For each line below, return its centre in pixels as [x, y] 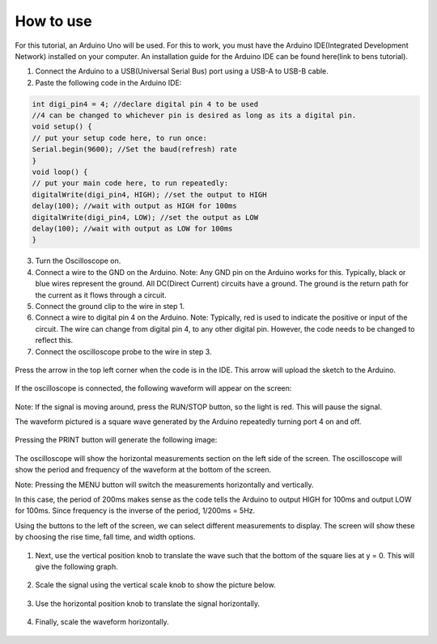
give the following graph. [76, 566]
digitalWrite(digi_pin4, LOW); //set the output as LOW [145, 217]
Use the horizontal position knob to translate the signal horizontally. [148, 604]
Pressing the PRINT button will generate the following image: [116, 440]
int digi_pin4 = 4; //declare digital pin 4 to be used [145, 104]
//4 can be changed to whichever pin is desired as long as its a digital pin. [194, 116]
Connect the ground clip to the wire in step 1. [110, 306]
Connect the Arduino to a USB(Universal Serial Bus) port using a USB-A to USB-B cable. [182, 71]
